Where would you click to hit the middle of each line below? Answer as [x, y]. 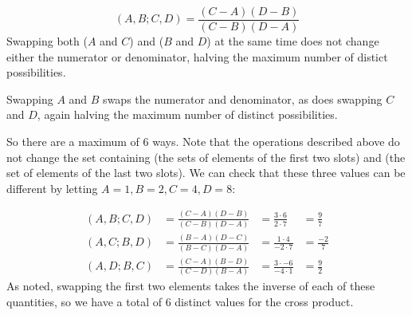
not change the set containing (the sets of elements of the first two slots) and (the [206, 157]
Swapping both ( [47, 41]
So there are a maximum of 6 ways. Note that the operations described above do [203, 142]
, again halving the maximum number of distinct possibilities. [187, 114]
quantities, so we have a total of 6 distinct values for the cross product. [180, 301]
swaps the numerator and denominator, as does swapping [243, 98]
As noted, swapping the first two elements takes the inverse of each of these [191, 286]
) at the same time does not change [293, 41]
